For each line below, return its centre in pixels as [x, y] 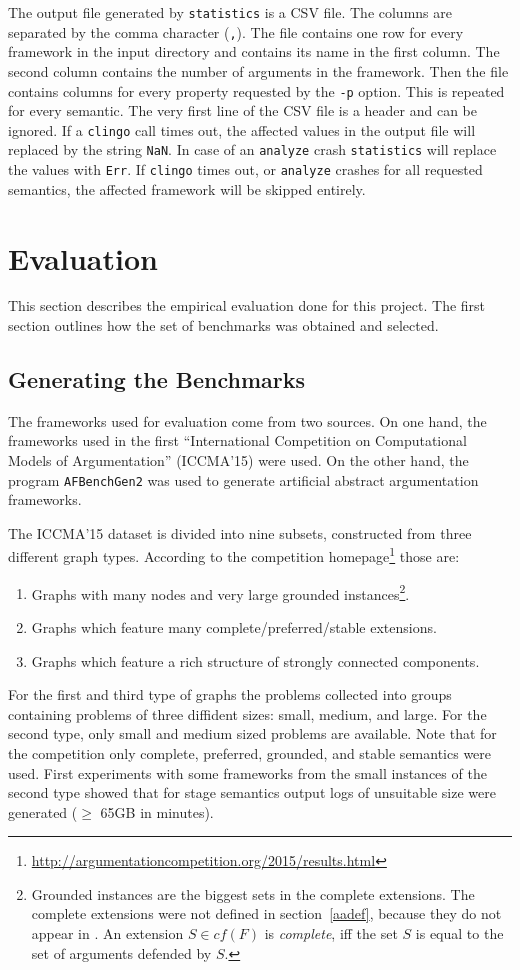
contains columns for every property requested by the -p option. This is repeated [256, 90]
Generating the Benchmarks [157, 379]
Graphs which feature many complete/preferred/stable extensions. [234, 626]
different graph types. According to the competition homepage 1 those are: [234, 555]
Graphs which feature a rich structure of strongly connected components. [255, 660]
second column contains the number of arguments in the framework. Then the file [258, 70]
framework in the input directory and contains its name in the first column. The [254, 51]
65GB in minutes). [157, 811]
